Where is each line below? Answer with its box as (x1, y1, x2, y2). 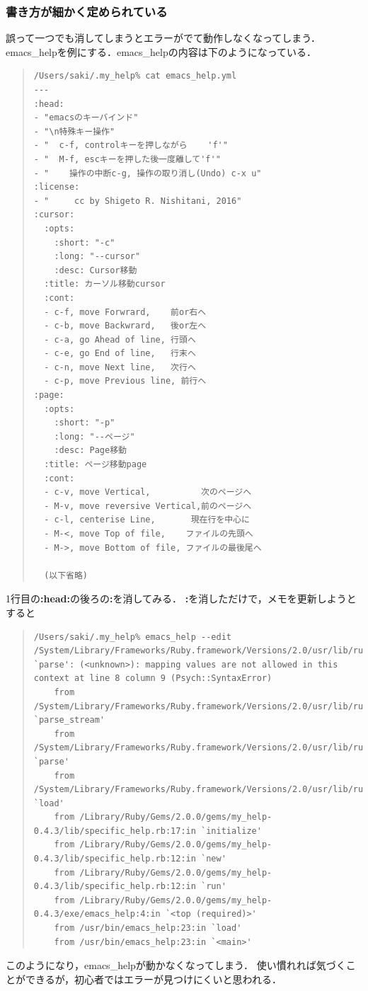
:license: (33, 182, 80, 193)
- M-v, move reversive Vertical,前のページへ (44, 500, 252, 511)
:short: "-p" (54, 418, 115, 428)
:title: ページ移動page (44, 459, 147, 470)
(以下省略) (44, 570, 88, 580)
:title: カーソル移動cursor (44, 279, 166, 290)
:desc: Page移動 (54, 445, 127, 456)
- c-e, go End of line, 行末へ (44, 348, 196, 359)
